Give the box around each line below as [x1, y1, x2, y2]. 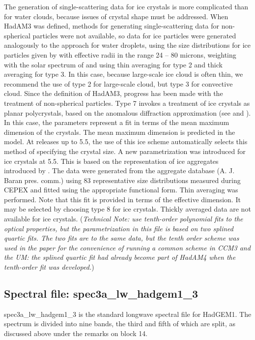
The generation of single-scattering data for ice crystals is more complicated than [4, 1, 249, 11]
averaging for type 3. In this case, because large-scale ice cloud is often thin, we [4, 69, 243, 79]
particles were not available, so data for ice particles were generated [32, 30, 236, 40]
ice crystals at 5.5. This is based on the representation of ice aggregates [4, 155, 219, 166]
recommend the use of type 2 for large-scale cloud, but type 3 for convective [4, 78, 233, 89]
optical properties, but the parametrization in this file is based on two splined [4, 223, 233, 233]
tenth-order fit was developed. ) [4, 262, 94, 272]
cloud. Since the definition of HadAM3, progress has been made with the [4, 88, 223, 98]
